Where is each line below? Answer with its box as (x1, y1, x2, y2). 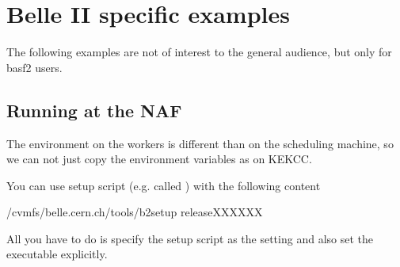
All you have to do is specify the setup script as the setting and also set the (6, 230, 373, 246)
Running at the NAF (6, 97, 182, 122)
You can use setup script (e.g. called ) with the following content (6, 177, 321, 193)
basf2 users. (6, 59, 63, 75)
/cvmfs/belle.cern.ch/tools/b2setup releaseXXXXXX (6, 204, 263, 220)
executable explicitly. (6, 246, 108, 262)
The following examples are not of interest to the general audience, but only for (6, 44, 392, 60)
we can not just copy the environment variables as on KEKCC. (6, 151, 312, 167)
